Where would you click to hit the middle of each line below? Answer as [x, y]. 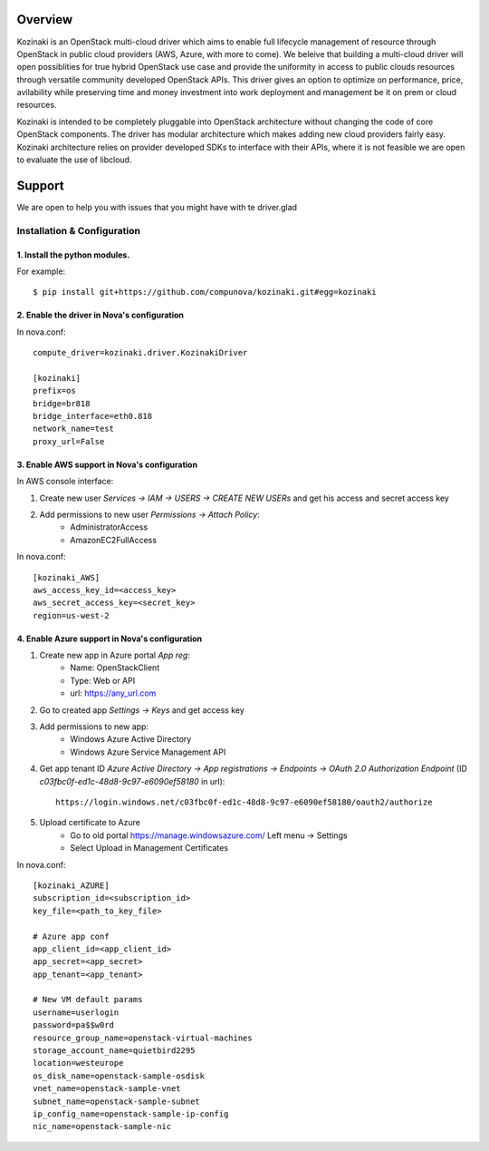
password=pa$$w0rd [74, 1025]
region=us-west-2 [71, 615]
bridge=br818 [62, 403]
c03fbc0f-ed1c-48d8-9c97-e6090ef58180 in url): [132, 781]
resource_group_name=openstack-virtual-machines [143, 1038]
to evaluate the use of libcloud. [74, 160]
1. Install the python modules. [73, 255]
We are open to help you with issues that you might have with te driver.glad [157, 207]
